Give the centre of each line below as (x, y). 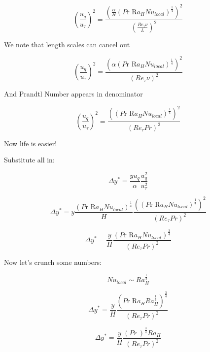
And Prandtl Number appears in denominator (73, 94)
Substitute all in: (29, 160)
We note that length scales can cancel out (67, 44)
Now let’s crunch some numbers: (53, 262)
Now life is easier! (31, 143)
